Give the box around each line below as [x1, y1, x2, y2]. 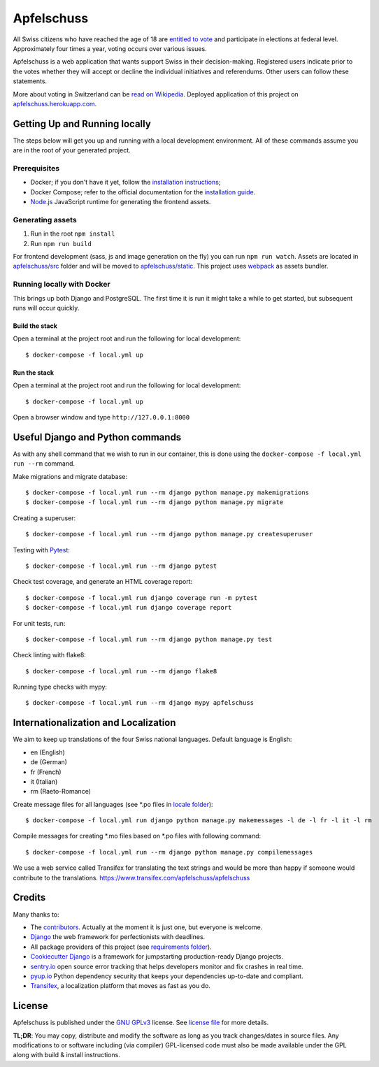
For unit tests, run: [13, 619, 66, 627]
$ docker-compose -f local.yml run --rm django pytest [25, 561, 217, 570]
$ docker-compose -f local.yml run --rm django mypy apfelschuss [25, 699, 255, 707]
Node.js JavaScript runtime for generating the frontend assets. [30, 198, 211, 206]
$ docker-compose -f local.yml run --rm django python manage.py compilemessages [25, 848, 313, 856]
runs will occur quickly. [13, 303, 80, 312]
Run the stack [13, 368, 54, 377]
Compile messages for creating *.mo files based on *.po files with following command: [13, 832, 262, 840]
